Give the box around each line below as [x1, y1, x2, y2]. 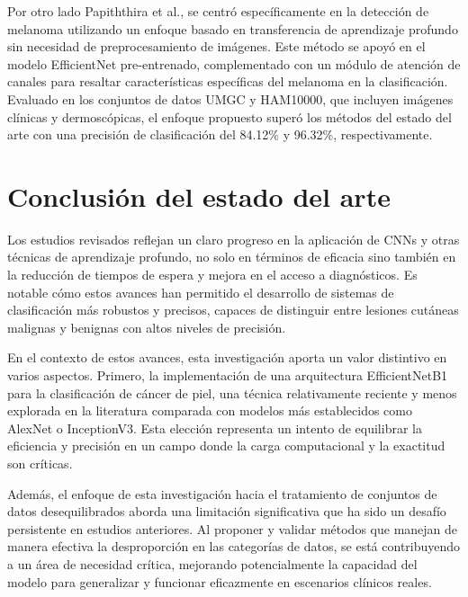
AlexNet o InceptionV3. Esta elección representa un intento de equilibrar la [7, 418, 422, 437]
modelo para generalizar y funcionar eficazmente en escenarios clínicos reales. [7, 572, 432, 591]
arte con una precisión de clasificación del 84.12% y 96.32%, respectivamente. [7, 125, 433, 144]
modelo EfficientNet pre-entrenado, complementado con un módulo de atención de [7, 54, 461, 73]
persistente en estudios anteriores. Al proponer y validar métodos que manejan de [7, 519, 458, 538]
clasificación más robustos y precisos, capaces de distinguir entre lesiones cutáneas [7, 300, 459, 319]
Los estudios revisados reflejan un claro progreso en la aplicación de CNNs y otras [7, 229, 460, 248]
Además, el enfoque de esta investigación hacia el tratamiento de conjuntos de [7, 484, 437, 503]
